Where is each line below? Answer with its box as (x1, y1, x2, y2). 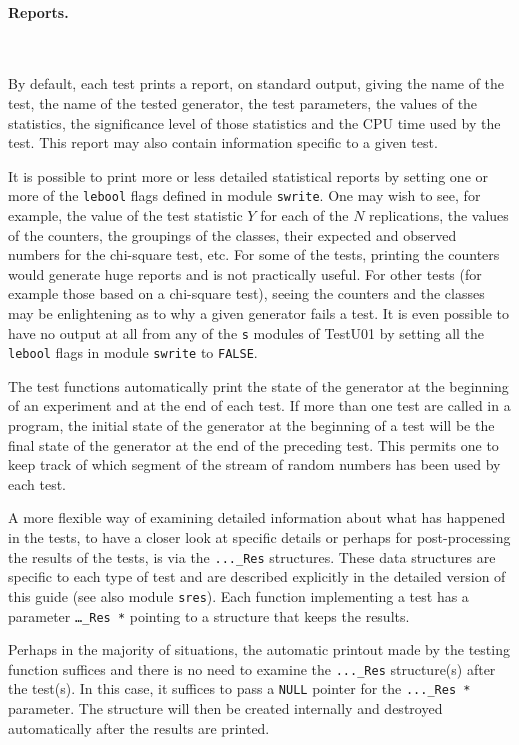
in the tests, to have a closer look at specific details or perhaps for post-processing (8, 527, 511, 548)
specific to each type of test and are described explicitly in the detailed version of (8, 566, 506, 587)
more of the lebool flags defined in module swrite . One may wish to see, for (8, 185, 481, 206)
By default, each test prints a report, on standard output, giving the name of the (8, 73, 505, 94)
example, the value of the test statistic (8, 205, 243, 226)
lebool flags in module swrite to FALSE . (8, 342, 258, 363)
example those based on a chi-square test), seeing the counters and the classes (8, 283, 485, 304)
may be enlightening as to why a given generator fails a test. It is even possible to (8, 302, 509, 323)
